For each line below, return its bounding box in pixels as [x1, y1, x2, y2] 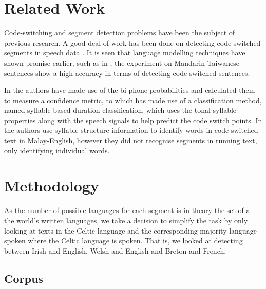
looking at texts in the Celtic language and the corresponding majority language [4, 225, 257, 236]
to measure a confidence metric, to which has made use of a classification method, [4, 94, 262, 105]
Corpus [4, 270, 43, 286]
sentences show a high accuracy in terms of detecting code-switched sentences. [4, 67, 250, 78]
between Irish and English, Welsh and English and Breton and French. [4, 245, 226, 256]
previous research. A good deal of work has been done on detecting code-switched [4, 37, 261, 48]
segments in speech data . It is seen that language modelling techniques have [4, 47, 245, 58]
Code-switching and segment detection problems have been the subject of [4, 27, 235, 38]
